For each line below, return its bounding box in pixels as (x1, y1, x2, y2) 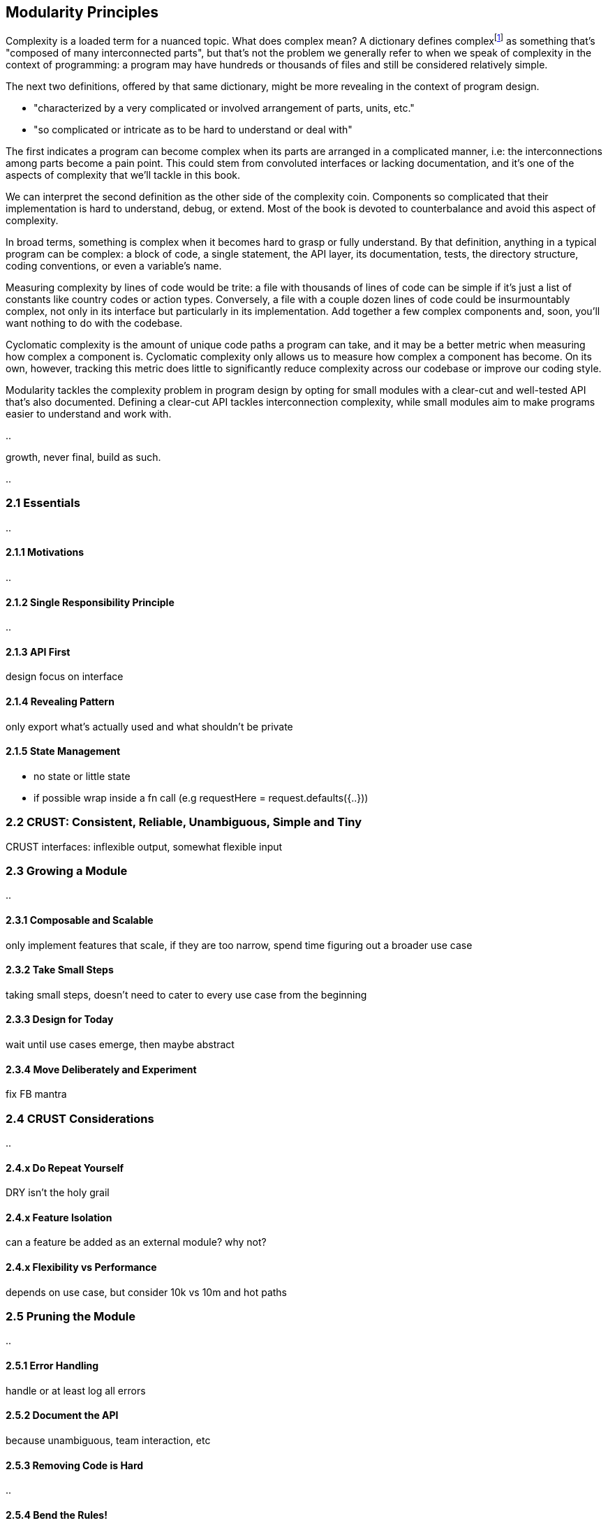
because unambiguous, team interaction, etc (6, 1434, 211, 1446)
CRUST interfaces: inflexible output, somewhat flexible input (6, 840, 283, 853)
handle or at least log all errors (6, 1384, 146, 1397)
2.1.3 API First (6, 645, 71, 658)
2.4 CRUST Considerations (6, 1111, 154, 1126)
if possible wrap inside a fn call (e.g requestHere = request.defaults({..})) (34, 791, 369, 804)
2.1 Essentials (6, 496, 80, 510)
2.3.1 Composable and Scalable (6, 914, 154, 927)
